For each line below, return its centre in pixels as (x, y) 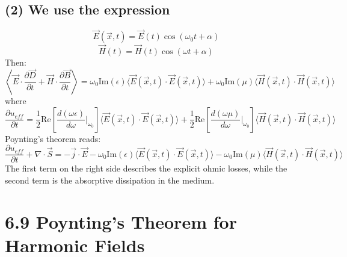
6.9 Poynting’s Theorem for (121, 221)
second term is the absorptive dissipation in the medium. (110, 180)
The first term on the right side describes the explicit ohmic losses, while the (146, 168)
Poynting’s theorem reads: (53, 138)
